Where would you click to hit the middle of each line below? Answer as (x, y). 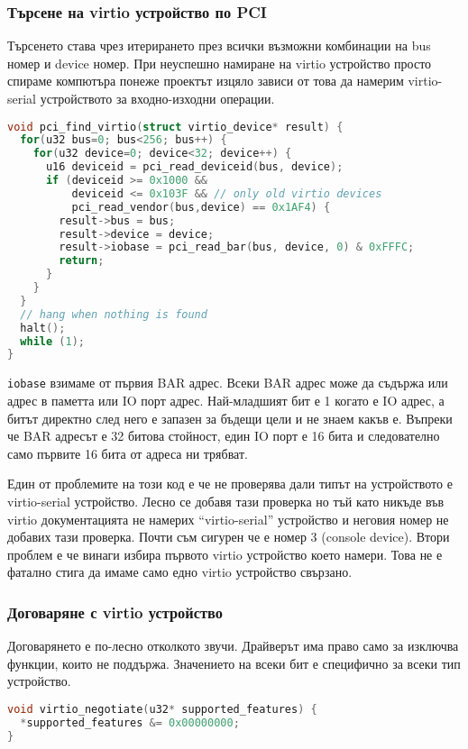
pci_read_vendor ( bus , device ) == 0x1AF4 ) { (201, 207)
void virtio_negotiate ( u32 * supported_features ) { (162, 709)
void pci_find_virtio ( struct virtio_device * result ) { (175, 127)
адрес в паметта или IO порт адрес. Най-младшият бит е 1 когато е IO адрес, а (226, 400)
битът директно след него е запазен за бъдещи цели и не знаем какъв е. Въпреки (230, 418)
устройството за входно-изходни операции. (157, 98)
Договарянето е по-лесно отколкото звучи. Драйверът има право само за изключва (233, 646)
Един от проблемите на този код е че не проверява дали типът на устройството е (230, 484)
